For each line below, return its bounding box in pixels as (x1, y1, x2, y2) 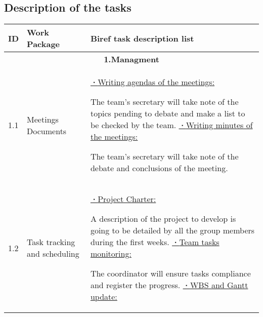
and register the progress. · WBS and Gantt (90, 279, 248, 291)
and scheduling (27, 248, 79, 260)
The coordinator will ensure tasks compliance (90, 267, 251, 280)
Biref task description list (90, 32, 194, 44)
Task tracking (27, 236, 75, 248)
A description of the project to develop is (90, 213, 236, 225)
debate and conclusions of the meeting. (90, 162, 228, 174)
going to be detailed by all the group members (90, 224, 255, 236)
